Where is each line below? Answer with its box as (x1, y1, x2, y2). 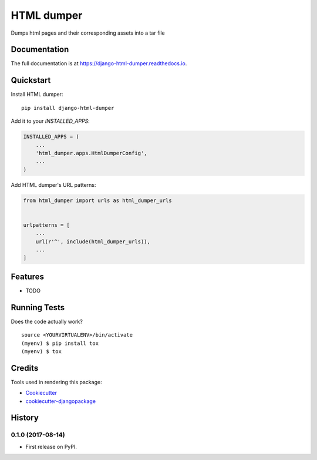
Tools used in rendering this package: (11, 378, 102, 385)
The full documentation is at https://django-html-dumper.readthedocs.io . (11, 60, 187, 67)
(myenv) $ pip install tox (21, 340, 99, 347)
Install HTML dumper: (11, 91, 63, 98)
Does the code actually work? (11, 318, 83, 325)
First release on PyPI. (25, 443, 77, 450)
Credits (11, 363, 39, 373)
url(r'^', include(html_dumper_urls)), (35, 238, 151, 245)
